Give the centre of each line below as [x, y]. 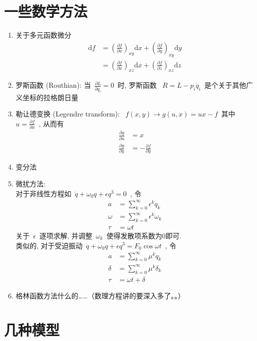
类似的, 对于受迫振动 [49, 245]
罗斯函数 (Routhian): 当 [53, 85]
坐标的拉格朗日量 [50, 97]
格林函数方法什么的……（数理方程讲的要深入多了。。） [100, 295]
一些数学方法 [46, 11]
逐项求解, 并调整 [66, 235]
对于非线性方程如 [43, 193]
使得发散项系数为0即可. [144, 235]
